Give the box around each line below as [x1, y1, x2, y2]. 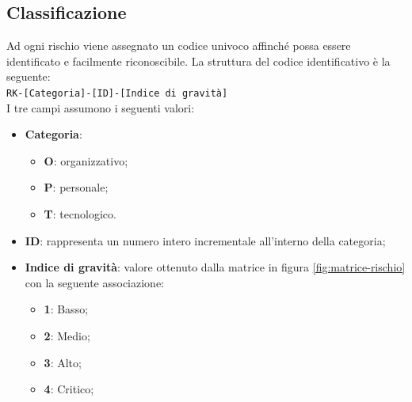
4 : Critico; [44, 381, 94, 397]
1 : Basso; [44, 301, 89, 317]
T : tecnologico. [44, 206, 116, 222]
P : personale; [44, 179, 109, 195]
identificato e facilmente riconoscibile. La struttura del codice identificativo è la [6, 52, 391, 69]
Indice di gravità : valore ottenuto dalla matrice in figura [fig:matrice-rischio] [25, 259, 406, 275]
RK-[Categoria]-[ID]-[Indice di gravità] [6, 87, 228, 99]
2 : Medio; [44, 327, 90, 343]
